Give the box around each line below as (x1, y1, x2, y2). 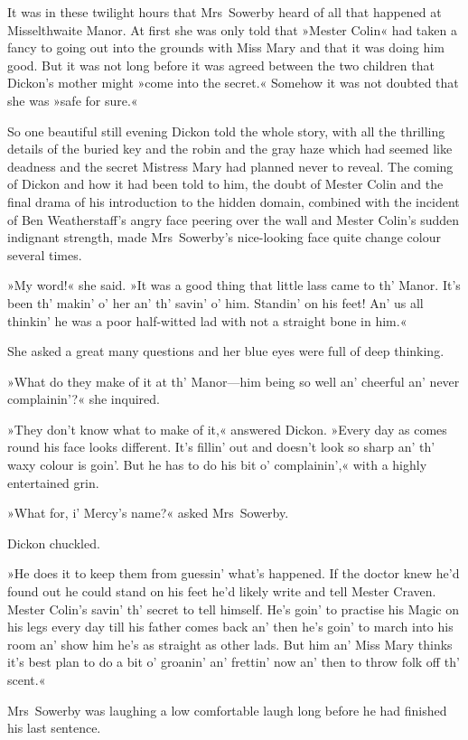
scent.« (7, 670, 46, 688)
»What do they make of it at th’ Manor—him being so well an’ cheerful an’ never (7, 371, 460, 390)
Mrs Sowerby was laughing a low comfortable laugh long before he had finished (7, 700, 447, 719)
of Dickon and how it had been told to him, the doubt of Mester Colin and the (7, 174, 444, 193)
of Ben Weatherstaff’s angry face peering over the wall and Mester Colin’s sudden (7, 210, 460, 229)
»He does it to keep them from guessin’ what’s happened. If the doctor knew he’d (7, 564, 460, 583)
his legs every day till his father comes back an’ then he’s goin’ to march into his (7, 617, 454, 636)
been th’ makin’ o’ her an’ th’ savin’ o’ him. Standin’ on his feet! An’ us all (7, 293, 424, 312)
